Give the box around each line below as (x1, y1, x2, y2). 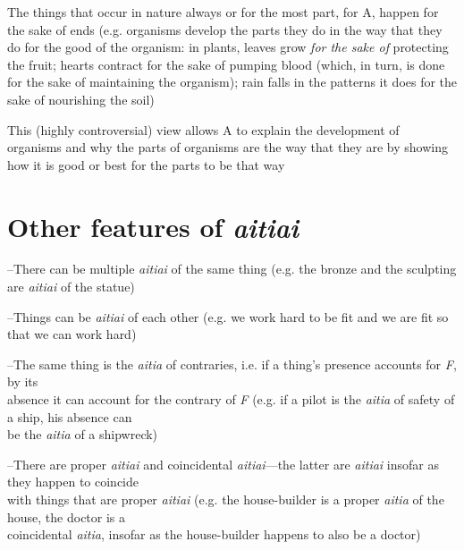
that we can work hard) (7, 325, 137, 343)
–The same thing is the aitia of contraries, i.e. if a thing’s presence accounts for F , (7, 354, 457, 373)
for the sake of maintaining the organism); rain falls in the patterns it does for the (7, 72, 458, 91)
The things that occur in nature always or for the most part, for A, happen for (7, 3, 439, 21)
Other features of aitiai (7, 207, 299, 245)
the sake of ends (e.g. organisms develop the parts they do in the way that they (7, 20, 443, 38)
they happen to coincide (7, 472, 139, 491)
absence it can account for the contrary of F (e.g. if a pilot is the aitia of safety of (7, 390, 455, 409)
